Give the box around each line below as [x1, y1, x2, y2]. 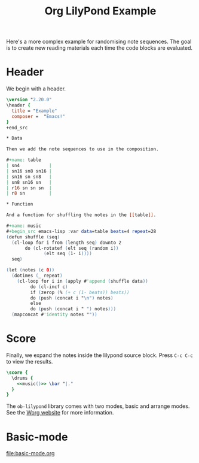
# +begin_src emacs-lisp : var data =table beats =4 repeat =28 [6, 228, 157, 234]
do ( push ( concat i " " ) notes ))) [30, 306, 117, 312]
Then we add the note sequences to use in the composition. [6, 146, 160, 152]
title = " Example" [11, 108, 58, 114]
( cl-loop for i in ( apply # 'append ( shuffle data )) [17, 278, 148, 284]
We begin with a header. [6, 85, 66, 92]
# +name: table [6, 157, 42, 163]
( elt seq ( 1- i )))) [44, 250, 93, 257]
